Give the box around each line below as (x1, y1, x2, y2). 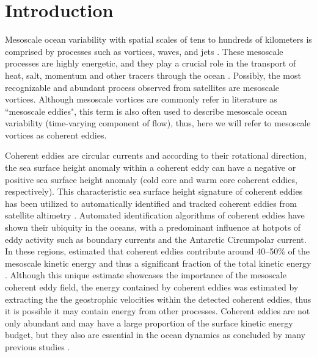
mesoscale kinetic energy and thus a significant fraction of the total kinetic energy (5, 256, 312, 269)
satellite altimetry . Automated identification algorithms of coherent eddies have (5, 209, 305, 222)
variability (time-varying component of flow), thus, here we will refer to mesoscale (5, 117, 311, 129)
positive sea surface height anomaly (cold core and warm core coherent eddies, (5, 173, 297, 186)
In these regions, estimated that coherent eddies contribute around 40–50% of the (5, 245, 310, 258)
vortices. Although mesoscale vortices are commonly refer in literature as (5, 93, 277, 106)
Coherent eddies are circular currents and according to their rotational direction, (5, 149, 307, 162)
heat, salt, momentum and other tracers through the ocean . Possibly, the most (5, 68, 301, 81)
